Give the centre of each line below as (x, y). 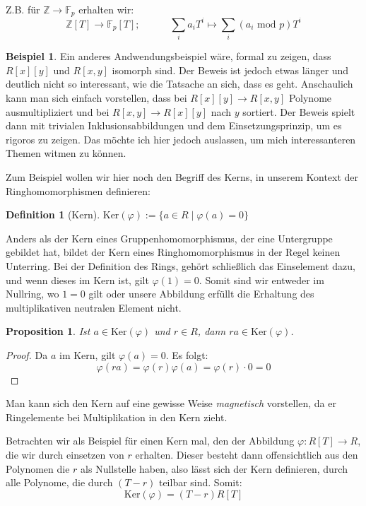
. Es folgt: (187, 354)
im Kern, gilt (87, 354)
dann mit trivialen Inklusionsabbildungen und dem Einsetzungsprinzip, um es (174, 125)
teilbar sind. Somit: (200, 482)
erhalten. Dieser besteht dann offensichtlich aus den (247, 454)
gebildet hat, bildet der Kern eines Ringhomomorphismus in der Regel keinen (173, 252)
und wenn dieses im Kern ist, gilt (77, 280)
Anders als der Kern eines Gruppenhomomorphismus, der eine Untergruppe (169, 238)
